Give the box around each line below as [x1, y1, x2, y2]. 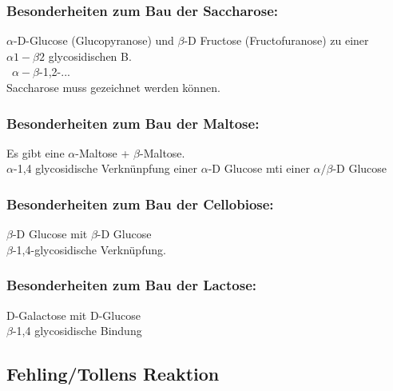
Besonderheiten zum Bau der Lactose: [6, 275, 256, 295]
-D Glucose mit [12, 225, 88, 242]
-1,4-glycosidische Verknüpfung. [12, 241, 166, 257]
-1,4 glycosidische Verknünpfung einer [13, 160, 198, 177]
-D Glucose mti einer [208, 160, 310, 177]
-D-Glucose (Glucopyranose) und [13, 32, 174, 49]
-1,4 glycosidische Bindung [12, 322, 142, 339]
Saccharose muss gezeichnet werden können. [6, 79, 220, 95]
